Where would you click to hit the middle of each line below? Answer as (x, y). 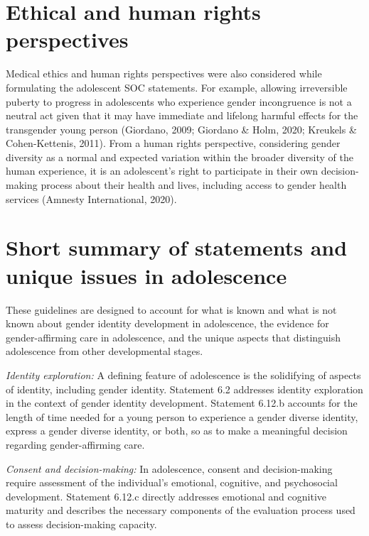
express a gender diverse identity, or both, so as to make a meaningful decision (177, 431)
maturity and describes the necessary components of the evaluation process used (181, 510)
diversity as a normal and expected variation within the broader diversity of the (180, 157)
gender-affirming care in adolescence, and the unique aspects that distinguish (173, 337)
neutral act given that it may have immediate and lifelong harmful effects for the (182, 115)
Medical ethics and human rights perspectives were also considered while (164, 73)
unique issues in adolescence (146, 275)
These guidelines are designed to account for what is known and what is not (171, 309)
